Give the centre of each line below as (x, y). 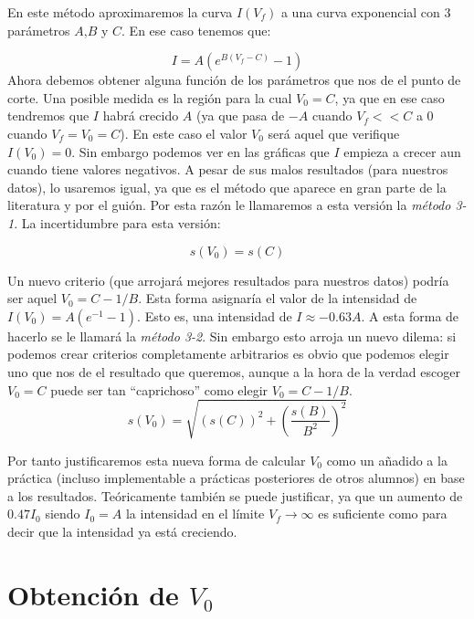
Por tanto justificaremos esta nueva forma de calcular (157, 460)
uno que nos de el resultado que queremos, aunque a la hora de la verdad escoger (234, 371)
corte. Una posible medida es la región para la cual (150, 97)
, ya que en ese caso (390, 97)
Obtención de (93, 594)
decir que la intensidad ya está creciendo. (122, 532)
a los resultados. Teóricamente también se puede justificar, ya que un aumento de (235, 495)
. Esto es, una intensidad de (215, 315)
